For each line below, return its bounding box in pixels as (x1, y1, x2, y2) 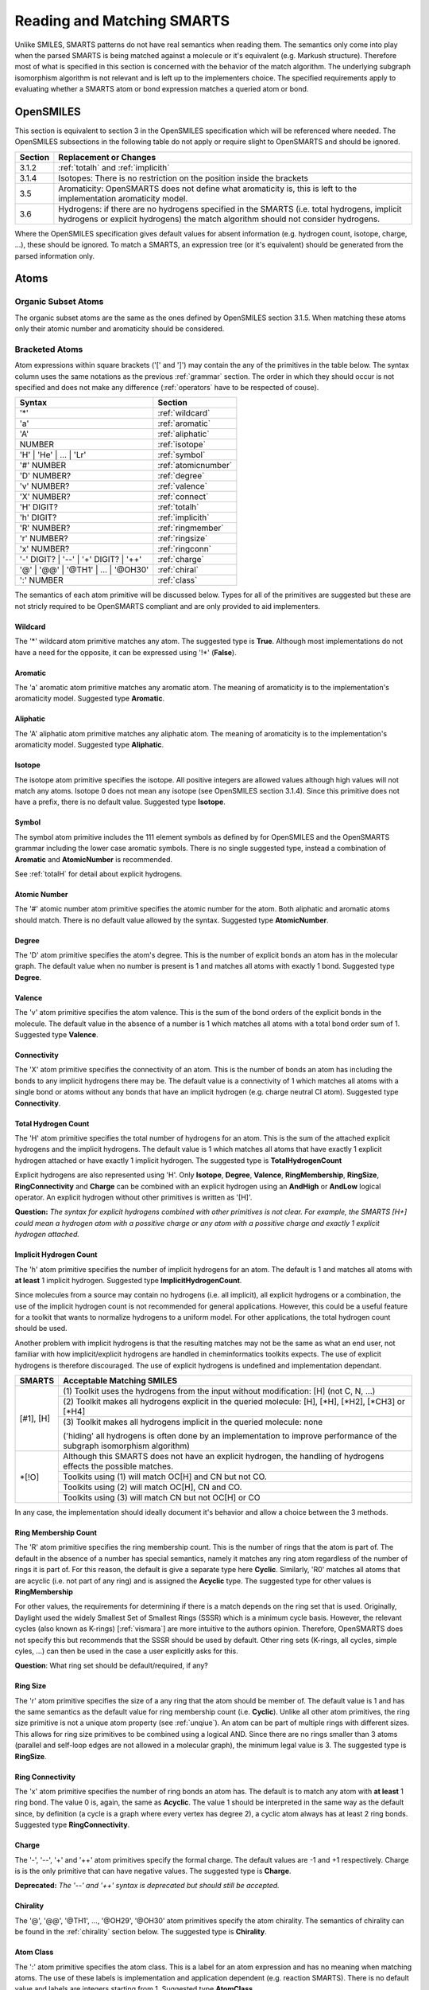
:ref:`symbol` (157, 450, 206, 461)
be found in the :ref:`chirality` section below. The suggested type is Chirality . (14, 1927, 268, 1937)
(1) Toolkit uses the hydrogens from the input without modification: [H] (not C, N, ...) (63, 1386, 376, 1397)
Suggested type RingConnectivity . (14, 1820, 130, 1830)
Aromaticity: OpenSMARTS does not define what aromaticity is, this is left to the (58, 183, 357, 194)
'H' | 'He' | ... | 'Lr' (19, 450, 87, 461)
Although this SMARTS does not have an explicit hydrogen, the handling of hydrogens (63, 1451, 385, 1462)
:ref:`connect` (157, 491, 209, 502)
